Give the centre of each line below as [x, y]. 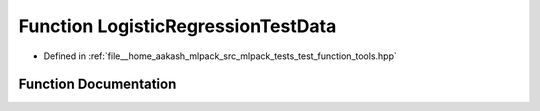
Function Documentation [97, 84]
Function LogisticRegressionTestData [177, 26]
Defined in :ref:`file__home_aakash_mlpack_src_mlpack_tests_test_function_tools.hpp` [220, 56]
